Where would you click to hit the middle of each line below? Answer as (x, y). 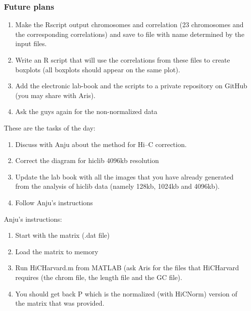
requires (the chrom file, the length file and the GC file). (99, 277)
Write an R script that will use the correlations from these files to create (123, 60)
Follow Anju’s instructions (54, 202)
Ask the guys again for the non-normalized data (86, 111)
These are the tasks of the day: (50, 127)
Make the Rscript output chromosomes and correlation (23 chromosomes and (129, 25)
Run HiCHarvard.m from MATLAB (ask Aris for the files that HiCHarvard (127, 268)
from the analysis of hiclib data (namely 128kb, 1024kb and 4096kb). (117, 186)
